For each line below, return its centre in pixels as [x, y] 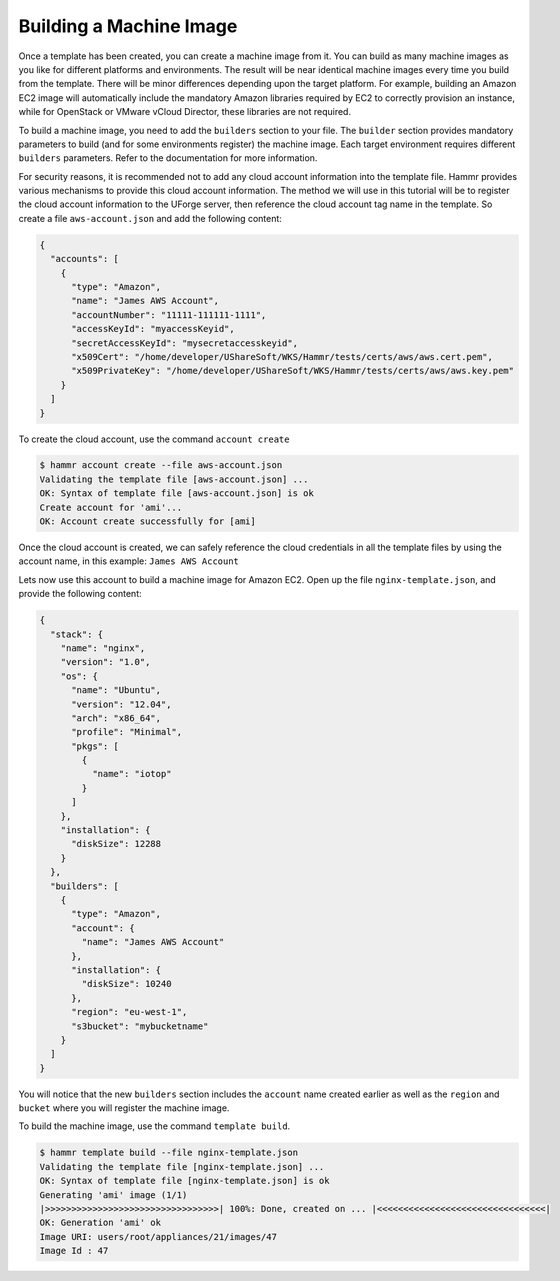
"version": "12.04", [121, 704]
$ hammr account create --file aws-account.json [161, 465]
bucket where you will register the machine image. [124, 1108]
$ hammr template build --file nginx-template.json [169, 1153]
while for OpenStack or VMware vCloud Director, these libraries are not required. [185, 112]
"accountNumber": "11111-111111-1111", [169, 314]
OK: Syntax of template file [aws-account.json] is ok [176, 493]
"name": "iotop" [131, 774]
